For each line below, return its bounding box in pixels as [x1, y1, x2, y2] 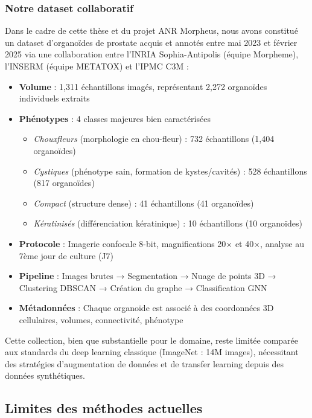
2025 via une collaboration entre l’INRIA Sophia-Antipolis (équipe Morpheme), [5, 48, 299, 60]
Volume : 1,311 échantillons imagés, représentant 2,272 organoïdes [19, 80, 267, 92]
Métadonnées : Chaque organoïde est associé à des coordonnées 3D [19, 301, 274, 314]
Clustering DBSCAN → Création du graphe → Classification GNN [19, 281, 267, 294]
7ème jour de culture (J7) [19, 249, 114, 262]
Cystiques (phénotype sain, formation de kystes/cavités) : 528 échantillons [33, 164, 307, 177]
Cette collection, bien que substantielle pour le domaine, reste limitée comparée [5, 333, 299, 346]
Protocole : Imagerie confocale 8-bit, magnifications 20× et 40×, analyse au [19, 237, 304, 249]
